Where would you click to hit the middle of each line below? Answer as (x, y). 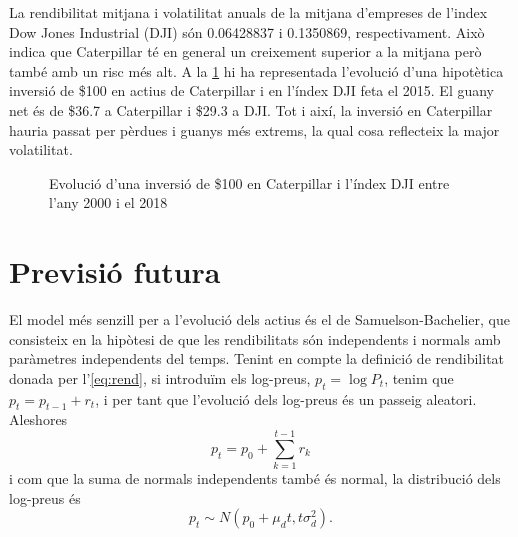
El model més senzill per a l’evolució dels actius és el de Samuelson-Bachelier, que (259, 319)
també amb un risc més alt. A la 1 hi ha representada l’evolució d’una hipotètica (256, 70)
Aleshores (38, 419)
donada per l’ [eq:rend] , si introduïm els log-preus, (160, 377)
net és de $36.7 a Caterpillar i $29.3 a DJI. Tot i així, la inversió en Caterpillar (251, 109)
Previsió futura (115, 271)
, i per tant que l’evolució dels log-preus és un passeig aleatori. (286, 398)
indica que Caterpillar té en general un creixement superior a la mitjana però (245, 51)
